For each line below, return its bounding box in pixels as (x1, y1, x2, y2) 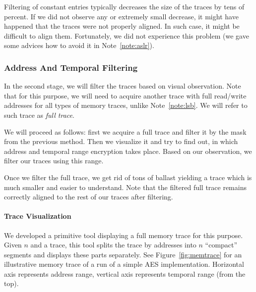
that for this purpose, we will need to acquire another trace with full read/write (4, 90, 247, 100)
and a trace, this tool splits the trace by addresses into (30, 240, 196, 250)
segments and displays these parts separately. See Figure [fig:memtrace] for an (4, 249, 242, 259)
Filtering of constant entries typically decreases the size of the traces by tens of (4, 1, 245, 11)
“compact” (205, 240, 238, 250)
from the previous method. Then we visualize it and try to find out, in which (4, 136, 238, 146)
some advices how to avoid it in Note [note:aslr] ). (4, 40, 154, 50)
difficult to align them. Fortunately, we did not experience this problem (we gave (4, 30, 249, 41)
